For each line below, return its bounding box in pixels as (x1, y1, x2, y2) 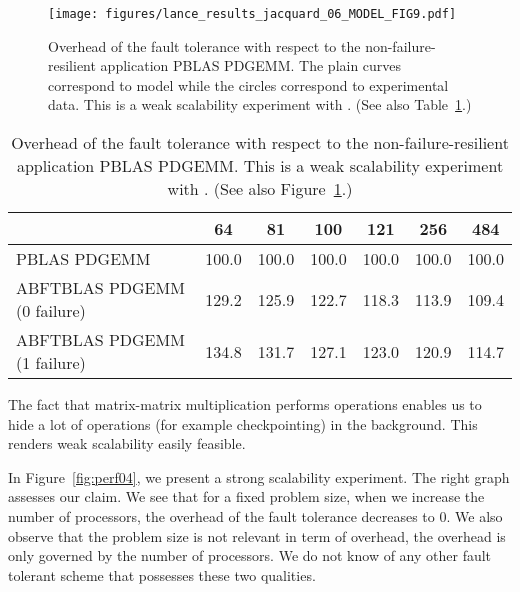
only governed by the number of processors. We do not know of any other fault (8, 545, 492, 566)
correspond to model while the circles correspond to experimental (48, 74, 449, 95)
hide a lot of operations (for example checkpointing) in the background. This (8, 413, 478, 434)
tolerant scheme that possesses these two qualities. (8, 564, 316, 585)
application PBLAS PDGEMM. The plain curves (100, 55, 402, 76)
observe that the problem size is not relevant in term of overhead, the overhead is (8, 525, 506, 546)
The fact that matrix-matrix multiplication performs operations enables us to (8, 394, 482, 415)
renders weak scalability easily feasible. (8, 433, 246, 454)
